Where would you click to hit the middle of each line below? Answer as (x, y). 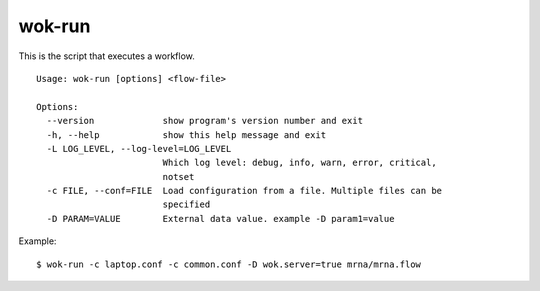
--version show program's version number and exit (205, 121)
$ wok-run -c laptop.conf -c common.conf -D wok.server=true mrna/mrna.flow (229, 264)
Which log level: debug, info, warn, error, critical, (299, 163)
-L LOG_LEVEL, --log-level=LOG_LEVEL (139, 148)
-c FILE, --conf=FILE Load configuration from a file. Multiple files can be (244, 191)
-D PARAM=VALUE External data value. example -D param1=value (220, 218)
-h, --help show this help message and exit (186, 134)
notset (178, 176)
